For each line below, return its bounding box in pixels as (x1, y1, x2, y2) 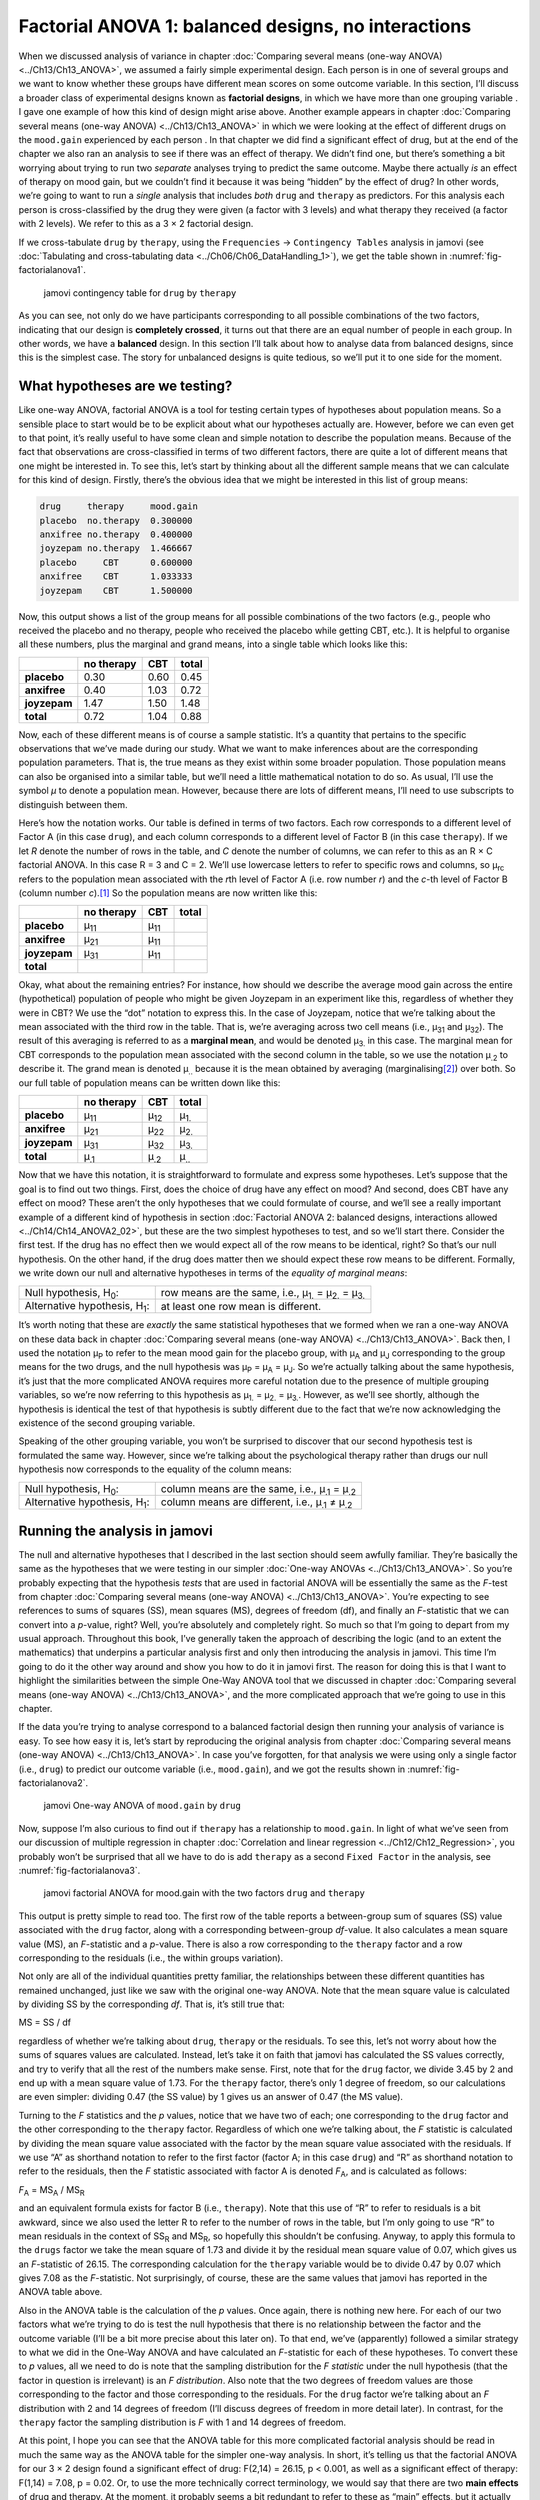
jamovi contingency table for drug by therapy (43, 286, 237, 299)
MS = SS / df (18, 2016, 72, 2029)
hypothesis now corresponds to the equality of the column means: (18, 1463, 292, 1475)
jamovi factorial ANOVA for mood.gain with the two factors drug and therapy (43, 1887, 365, 1899)
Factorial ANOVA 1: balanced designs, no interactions (18, 15, 472, 37)
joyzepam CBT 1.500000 (39, 585, 194, 596)
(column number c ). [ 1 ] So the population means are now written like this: (18, 887, 318, 899)
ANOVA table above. (18, 2286, 103, 2298)
